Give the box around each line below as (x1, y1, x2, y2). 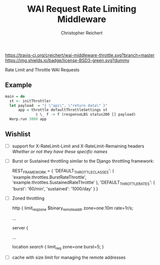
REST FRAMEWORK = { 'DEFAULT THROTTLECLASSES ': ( (12, 167, 114, 175)
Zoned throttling (12, 195, 45, 201)
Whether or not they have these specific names (12, 148, 108, 154)
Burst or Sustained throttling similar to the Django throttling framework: (12, 158, 155, 164)
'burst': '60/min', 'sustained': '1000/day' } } (12, 185, 98, 191)
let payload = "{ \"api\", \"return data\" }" (9, 103, 108, 108)
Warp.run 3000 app (9, 117, 47, 122)
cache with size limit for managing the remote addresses (12, 255, 126, 261)
